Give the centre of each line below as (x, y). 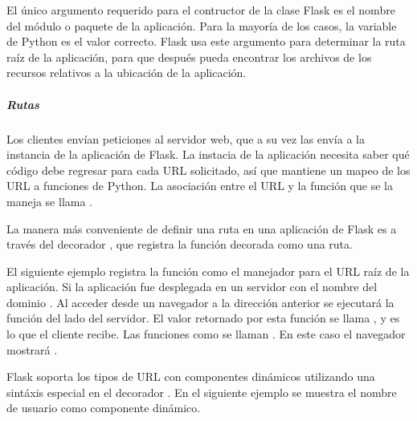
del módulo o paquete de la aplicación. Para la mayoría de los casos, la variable (202, 25)
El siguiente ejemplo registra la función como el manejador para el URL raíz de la (208, 271)
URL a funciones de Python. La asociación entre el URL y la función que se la (200, 186)
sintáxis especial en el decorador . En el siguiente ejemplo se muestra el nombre (202, 392)
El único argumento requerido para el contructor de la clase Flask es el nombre (201, 10)
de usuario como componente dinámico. (104, 408)
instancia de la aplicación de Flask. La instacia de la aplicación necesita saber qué (208, 154)
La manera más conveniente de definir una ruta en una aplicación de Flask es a (202, 228)
